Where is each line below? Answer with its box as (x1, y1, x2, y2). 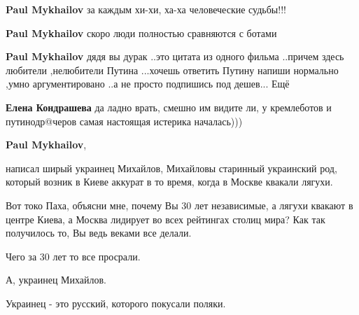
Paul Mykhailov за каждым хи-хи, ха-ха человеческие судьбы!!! (6, 2, 286, 16)
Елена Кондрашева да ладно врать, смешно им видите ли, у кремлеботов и (6, 99, 332, 114)
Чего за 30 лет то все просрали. (6, 248, 141, 263)
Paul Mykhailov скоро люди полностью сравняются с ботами (6, 25, 277, 40)
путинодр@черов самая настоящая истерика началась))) (6, 113, 243, 128)
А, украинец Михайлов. (6, 272, 106, 287)
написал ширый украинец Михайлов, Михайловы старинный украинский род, (6, 160, 337, 175)
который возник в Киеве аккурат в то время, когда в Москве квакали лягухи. (6, 174, 333, 189)
